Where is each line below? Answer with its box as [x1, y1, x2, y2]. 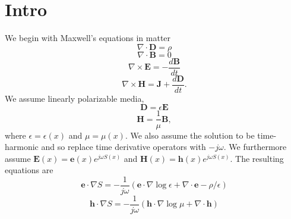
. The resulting [230, 152, 284, 164]
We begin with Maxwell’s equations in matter [5, 32, 171, 44]
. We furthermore [223, 140, 287, 153]
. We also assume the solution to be [125, 129, 255, 141]
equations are [5, 164, 53, 176]
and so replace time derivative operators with [41, 140, 206, 153]
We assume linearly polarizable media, [5, 92, 144, 104]
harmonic [5, 140, 39, 153]
